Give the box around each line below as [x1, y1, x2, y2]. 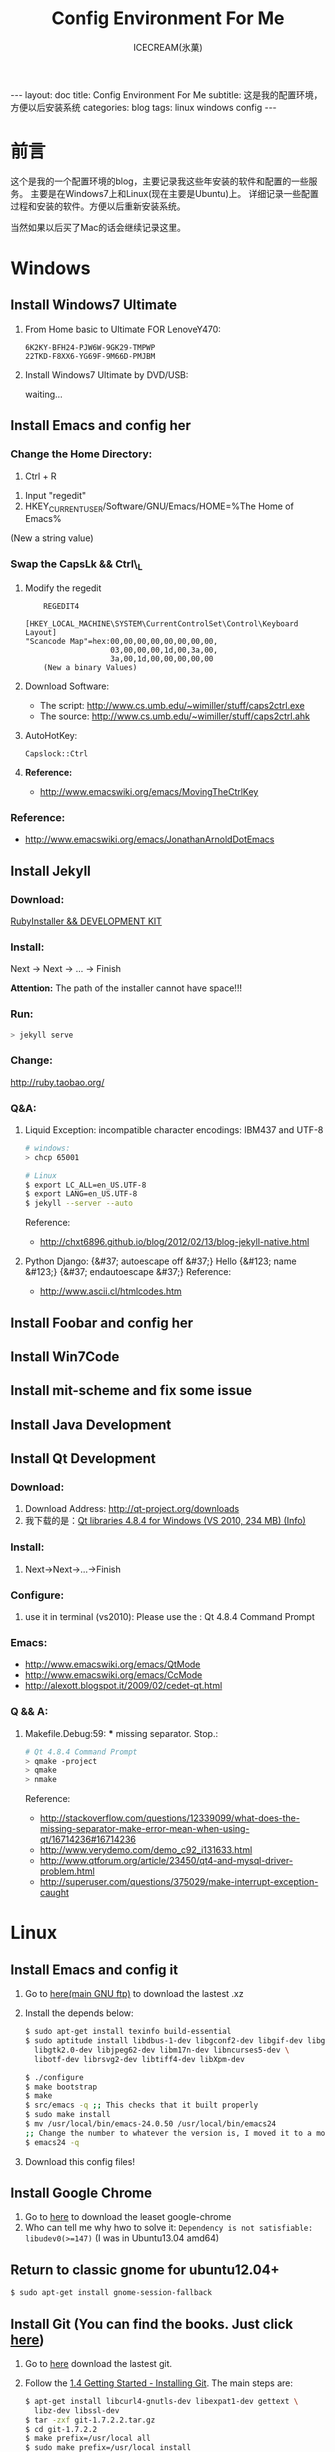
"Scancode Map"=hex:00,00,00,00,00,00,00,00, [24, 636, 218, 646]
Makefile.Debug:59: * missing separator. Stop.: [24, 1727, 218, 1739]
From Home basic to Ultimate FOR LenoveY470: [24, 323, 222, 335]
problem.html [39, 1865, 95, 1877]
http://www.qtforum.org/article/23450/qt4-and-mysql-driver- [39, 1855, 293, 1867]
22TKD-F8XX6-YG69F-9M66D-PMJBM [24, 351, 156, 361]
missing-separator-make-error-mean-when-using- [39, 1823, 250, 1835]
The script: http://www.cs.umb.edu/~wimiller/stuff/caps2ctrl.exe [39, 699, 305, 711]
